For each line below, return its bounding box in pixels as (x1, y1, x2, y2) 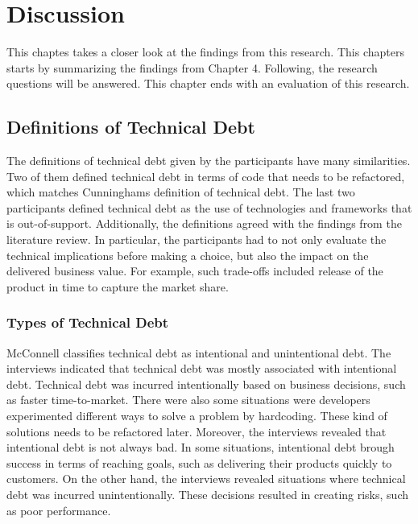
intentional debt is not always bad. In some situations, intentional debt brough (6, 439, 395, 456)
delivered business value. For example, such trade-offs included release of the (6, 262, 383, 279)
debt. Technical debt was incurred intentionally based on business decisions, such (6, 375, 406, 392)
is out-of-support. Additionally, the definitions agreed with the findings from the (6, 215, 402, 232)
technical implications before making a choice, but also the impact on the (6, 246, 369, 263)
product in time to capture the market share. (6, 278, 229, 295)
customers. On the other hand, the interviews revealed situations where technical (6, 470, 406, 487)
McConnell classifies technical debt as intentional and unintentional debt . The (6, 344, 391, 361)
